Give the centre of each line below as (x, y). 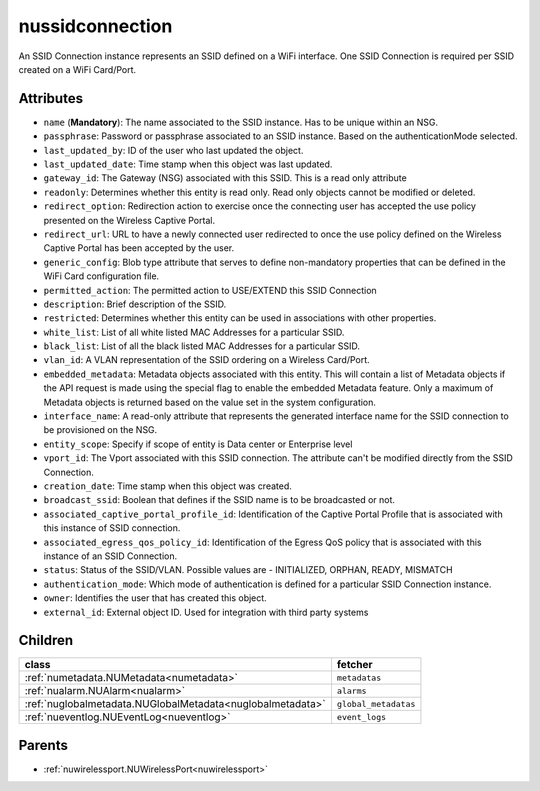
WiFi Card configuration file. (101, 276)
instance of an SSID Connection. (110, 556)
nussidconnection (95, 26)
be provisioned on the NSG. (100, 430)
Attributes (51, 98)
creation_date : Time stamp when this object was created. (167, 486)
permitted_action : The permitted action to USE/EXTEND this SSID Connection (210, 290)
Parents (43, 745)
